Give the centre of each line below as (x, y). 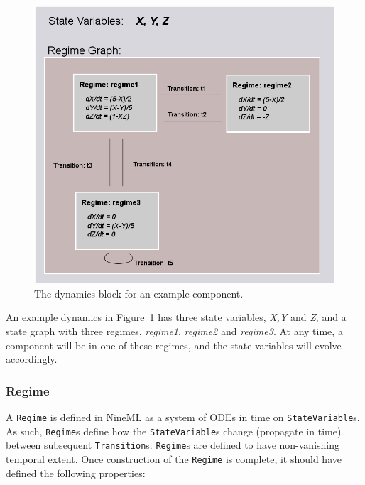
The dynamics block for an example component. (139, 293)
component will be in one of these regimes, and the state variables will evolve (174, 345)
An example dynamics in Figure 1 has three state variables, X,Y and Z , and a (176, 317)
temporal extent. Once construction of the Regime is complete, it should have (174, 458)
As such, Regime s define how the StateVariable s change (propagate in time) (174, 431)
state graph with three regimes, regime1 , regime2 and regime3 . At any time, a (174, 331)
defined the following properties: (76, 473)
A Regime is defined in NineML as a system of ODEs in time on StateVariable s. (183, 416)
